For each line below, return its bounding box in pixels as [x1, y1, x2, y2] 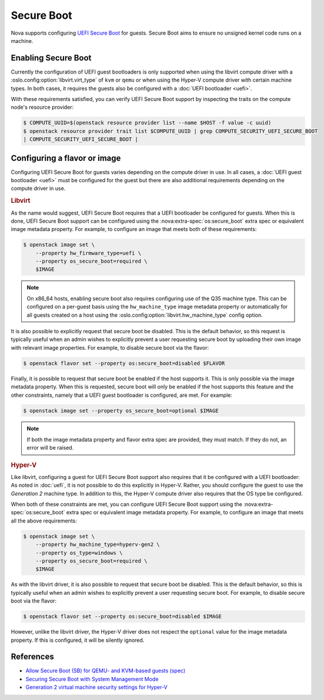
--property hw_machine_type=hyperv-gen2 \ [35, 541, 160, 548]
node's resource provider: [11, 103, 74, 111]
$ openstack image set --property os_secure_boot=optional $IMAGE [23, 407, 219, 414]
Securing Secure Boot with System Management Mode [25, 675, 159, 682]
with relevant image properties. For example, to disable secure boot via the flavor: [11, 344, 209, 351]
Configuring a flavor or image [11, 153, 121, 163]
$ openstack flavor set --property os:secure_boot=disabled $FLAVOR [23, 360, 225, 367]
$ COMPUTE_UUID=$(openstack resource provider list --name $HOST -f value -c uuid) [23, 119, 272, 126]
